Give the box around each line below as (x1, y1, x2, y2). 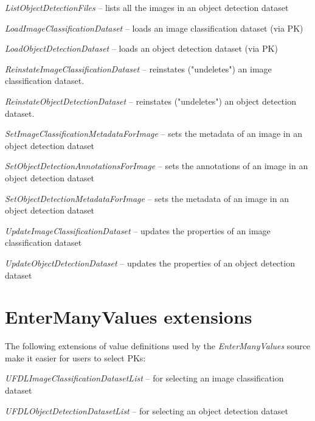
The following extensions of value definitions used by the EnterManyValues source (5, 339, 311, 352)
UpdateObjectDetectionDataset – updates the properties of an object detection (5, 256, 295, 269)
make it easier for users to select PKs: (5, 351, 146, 364)
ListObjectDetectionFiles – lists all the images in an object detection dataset (5, 1, 289, 13)
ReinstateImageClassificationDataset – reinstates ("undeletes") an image (5, 62, 272, 75)
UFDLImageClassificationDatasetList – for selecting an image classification (5, 372, 284, 384)
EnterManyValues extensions (5, 304, 252, 329)
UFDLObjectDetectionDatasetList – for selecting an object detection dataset (5, 404, 288, 417)
